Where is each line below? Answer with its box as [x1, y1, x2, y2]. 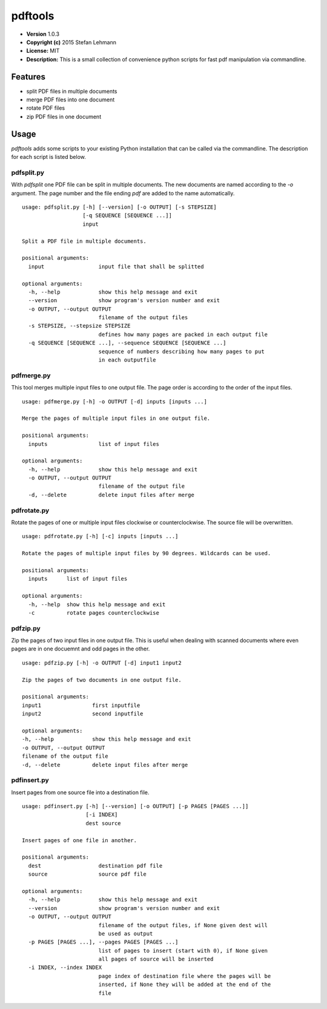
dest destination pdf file [28, 862, 163, 869]
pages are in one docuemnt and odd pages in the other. [11, 645, 150, 652]
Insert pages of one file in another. [22, 837, 137, 843]
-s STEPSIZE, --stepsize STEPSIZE [28, 322, 131, 329]
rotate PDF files [26, 104, 65, 112]
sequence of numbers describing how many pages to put [98, 348, 265, 355]
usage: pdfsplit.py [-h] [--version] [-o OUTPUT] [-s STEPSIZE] [22, 204, 217, 211]
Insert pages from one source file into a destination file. [11, 789, 150, 796]
